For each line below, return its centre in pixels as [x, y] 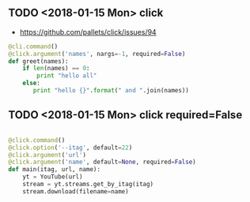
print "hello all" [67, 76]
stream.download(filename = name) [76, 191]
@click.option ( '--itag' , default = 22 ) [70, 148]
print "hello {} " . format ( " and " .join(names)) [111, 91]
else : [32, 83]
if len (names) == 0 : [56, 69]
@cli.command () [33, 47]
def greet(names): [38, 61]
